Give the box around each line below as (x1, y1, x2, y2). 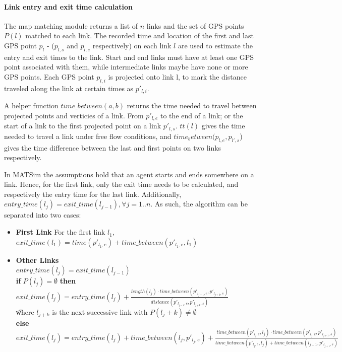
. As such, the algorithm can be (150, 198, 248, 209)
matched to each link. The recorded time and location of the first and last (25, 30, 254, 41)
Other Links (16, 254, 59, 265)
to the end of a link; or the (160, 110, 243, 120)
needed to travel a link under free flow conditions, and (4, 130, 172, 141)
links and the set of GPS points (146, 20, 244, 31)
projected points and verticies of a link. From (4, 110, 144, 120)
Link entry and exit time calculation (4, 1, 133, 12)
